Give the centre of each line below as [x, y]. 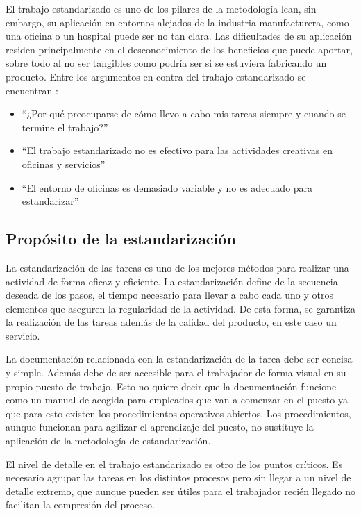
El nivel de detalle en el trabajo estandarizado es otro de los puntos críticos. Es [174, 464]
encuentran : [32, 90]
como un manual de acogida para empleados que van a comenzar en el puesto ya [177, 400]
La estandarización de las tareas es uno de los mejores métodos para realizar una [177, 267]
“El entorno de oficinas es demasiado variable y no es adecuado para [167, 187]
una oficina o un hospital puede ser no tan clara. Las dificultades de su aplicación [179, 36]
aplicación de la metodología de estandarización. [108, 441]
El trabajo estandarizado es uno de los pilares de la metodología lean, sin [161, 8]
